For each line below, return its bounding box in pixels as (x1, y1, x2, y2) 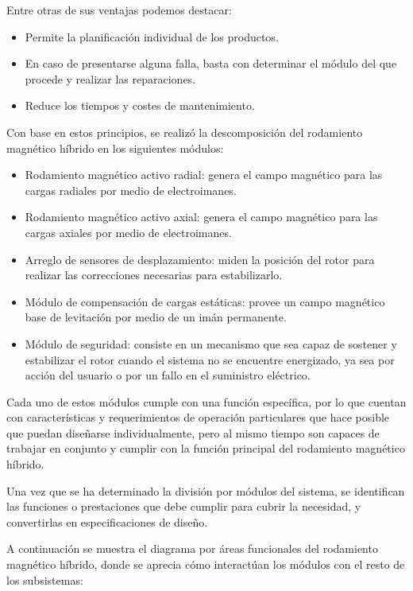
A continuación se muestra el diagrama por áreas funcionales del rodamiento (6, 540, 378, 557)
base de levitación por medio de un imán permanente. (25, 309, 287, 325)
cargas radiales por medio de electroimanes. (25, 181, 237, 198)
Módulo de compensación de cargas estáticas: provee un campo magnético (25, 293, 385, 309)
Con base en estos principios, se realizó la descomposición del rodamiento (6, 123, 363, 140)
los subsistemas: (6, 571, 83, 588)
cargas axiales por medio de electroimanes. (25, 224, 232, 240)
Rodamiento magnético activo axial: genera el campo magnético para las (25, 208, 378, 225)
